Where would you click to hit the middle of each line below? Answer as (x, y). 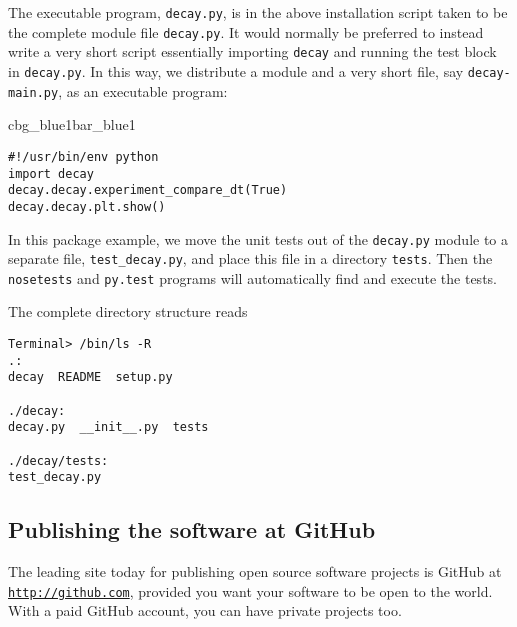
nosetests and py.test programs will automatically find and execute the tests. (252, 277)
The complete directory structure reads (128, 311)
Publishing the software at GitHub (192, 529)
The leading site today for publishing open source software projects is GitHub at (255, 571)
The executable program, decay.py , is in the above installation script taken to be (258, 12)
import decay (51, 173)
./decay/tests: (58, 460)
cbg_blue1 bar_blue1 (72, 124)
